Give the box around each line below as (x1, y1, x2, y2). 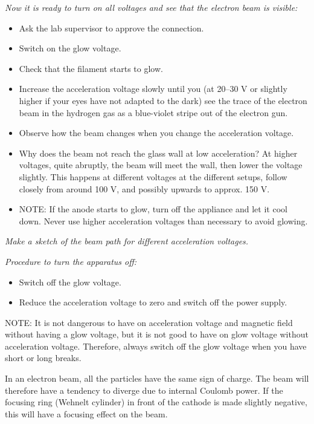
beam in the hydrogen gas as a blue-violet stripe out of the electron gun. (19, 106, 288, 119)
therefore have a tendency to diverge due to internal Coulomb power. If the (5, 383, 283, 396)
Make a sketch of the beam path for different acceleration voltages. (5, 235, 249, 247)
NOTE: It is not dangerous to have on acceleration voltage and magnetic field (5, 316, 293, 328)
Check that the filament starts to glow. (19, 62, 163, 74)
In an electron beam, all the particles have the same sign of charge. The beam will (5, 372, 309, 385)
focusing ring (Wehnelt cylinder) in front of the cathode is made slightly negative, (5, 396, 307, 408)
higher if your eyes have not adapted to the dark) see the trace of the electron (19, 94, 307, 106)
